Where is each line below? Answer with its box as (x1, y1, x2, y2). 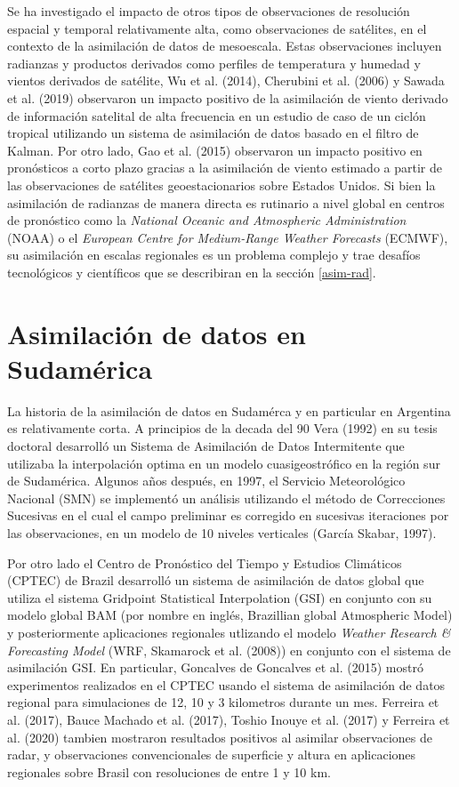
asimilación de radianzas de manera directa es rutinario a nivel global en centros (7, 193, 445, 212)
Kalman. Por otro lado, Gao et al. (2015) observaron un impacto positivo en (7, 141, 423, 159)
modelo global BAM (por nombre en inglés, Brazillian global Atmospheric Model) (7, 606, 453, 624)
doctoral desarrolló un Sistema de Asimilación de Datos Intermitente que (7, 437, 405, 454)
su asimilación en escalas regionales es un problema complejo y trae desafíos (7, 245, 421, 264)
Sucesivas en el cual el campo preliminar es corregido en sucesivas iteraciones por (7, 506, 449, 525)
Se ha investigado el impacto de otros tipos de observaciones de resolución (7, 2, 410, 20)
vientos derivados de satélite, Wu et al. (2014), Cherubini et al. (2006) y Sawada (7, 71, 445, 90)
